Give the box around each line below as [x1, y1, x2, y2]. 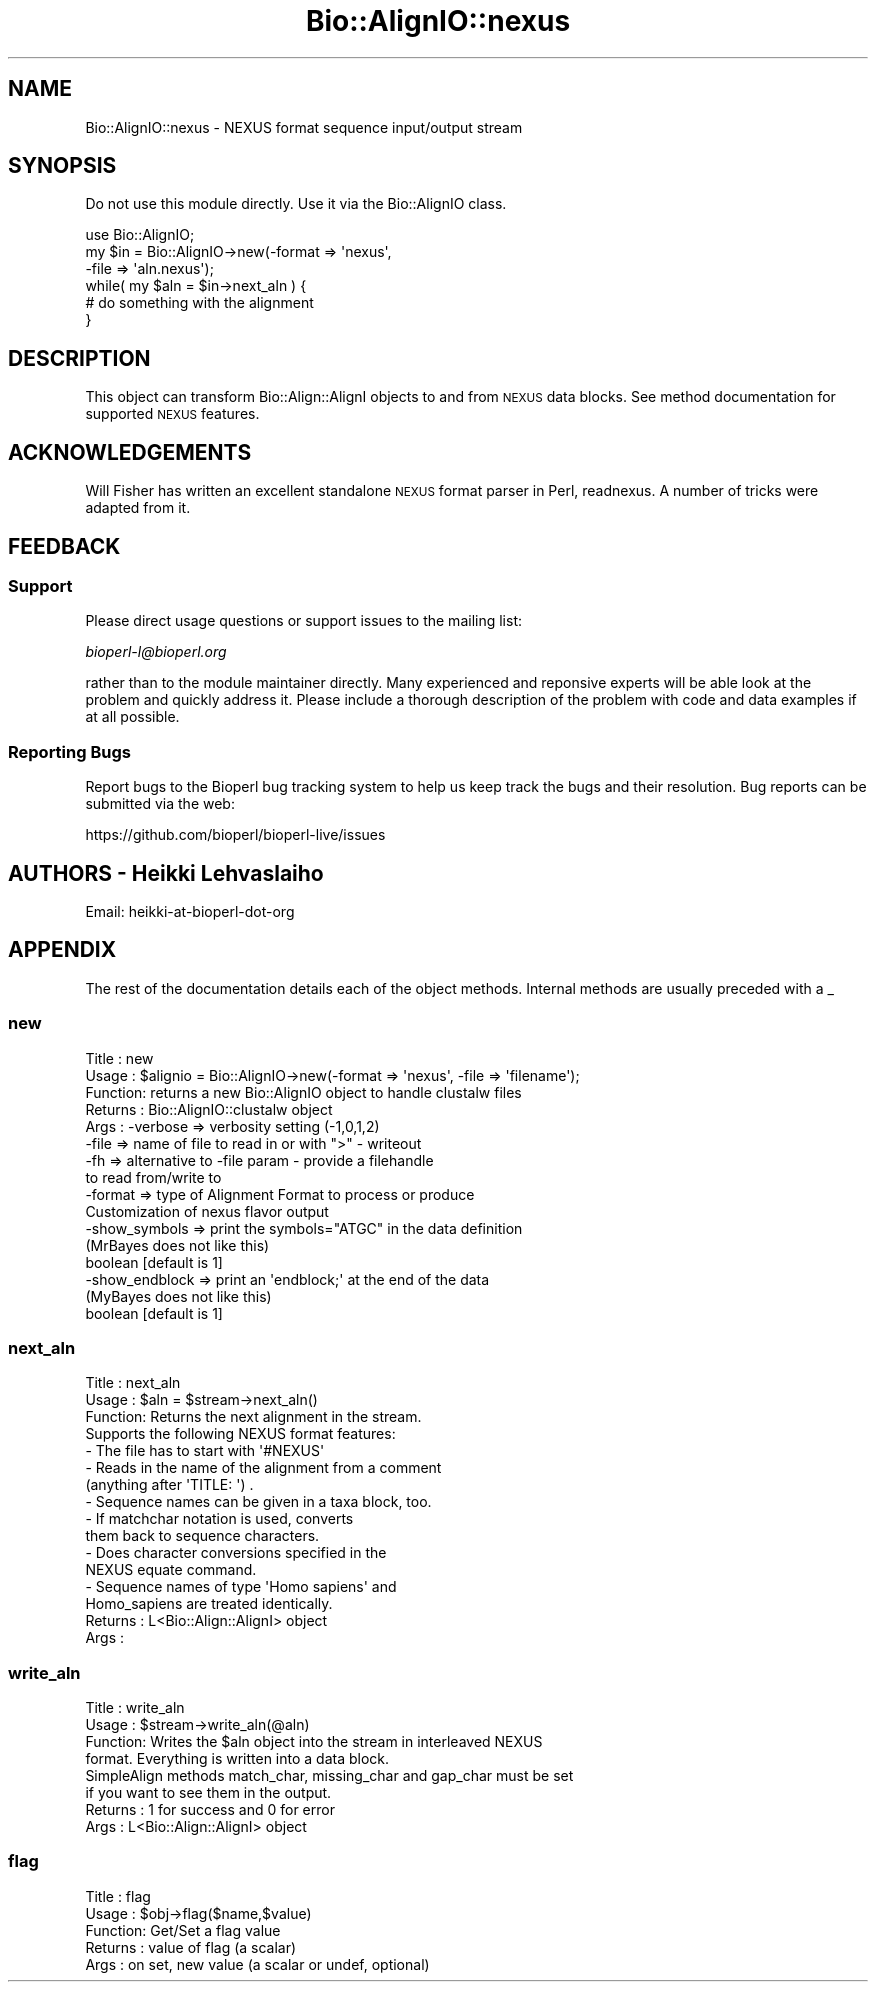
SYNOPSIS [8, 153, 117, 179]
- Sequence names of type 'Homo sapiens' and [85, 1578, 397, 1596]
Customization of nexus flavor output [85, 1202, 329, 1220]
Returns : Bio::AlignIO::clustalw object [85, 1100, 333, 1118]
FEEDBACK [8, 533, 121, 559]
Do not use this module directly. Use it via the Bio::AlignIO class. [85, 195, 507, 213]
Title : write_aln [85, 1699, 185, 1717]
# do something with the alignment [85, 294, 314, 312]
